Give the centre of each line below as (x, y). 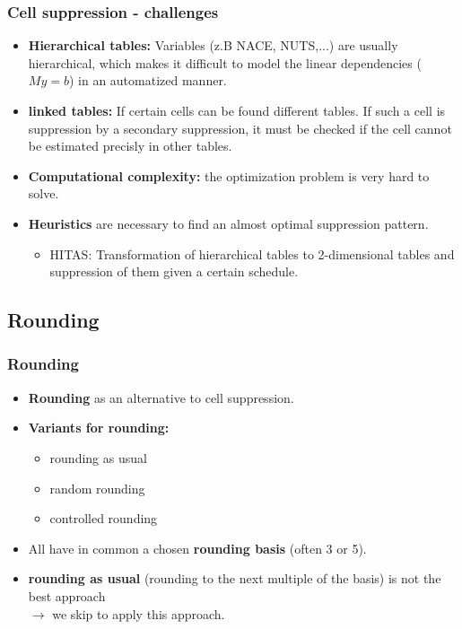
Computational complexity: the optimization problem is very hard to (229, 175)
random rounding (97, 488)
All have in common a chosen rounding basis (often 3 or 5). (197, 548)
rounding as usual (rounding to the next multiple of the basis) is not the (235, 578)
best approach (67, 595)
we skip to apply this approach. (139, 613)
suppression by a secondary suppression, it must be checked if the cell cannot (240, 128)
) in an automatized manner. (148, 80)
